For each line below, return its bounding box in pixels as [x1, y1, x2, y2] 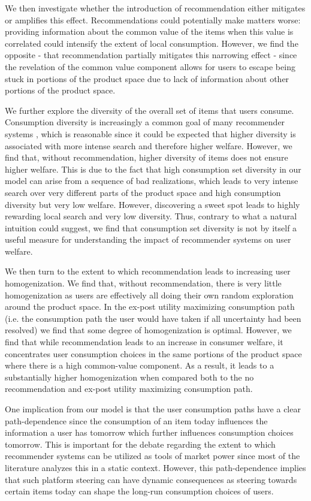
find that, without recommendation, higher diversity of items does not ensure [5, 151, 288, 164]
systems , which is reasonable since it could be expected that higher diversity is [5, 127, 296, 140]
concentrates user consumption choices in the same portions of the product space [5, 347, 302, 360]
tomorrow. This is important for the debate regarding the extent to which [5, 437, 276, 450]
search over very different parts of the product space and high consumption [5, 186, 281, 198]
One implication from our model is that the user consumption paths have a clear [5, 403, 301, 415]
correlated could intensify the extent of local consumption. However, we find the [5, 37, 298, 49]
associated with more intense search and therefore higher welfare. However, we [5, 139, 292, 152]
